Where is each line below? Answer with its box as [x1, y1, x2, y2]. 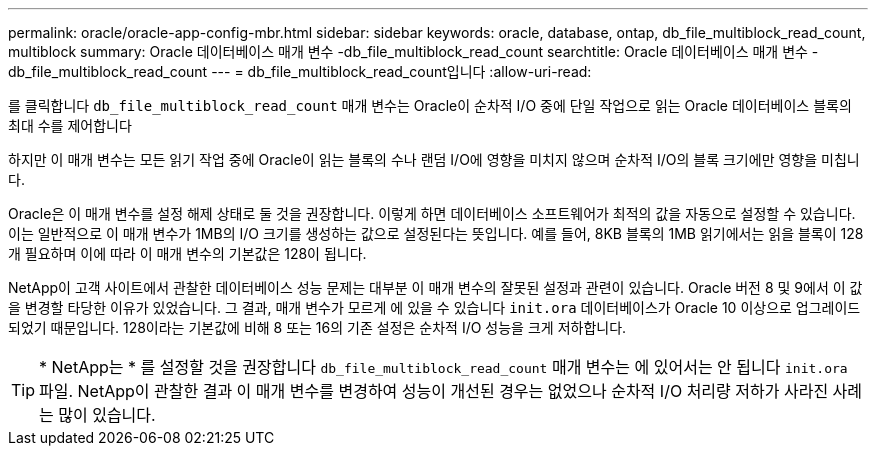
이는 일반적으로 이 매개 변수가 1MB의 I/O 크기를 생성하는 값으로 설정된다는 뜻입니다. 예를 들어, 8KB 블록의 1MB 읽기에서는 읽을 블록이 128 [8, 225, 864, 242]
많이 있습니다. [58, 405, 156, 425]
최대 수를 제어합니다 [8, 117, 132, 134]
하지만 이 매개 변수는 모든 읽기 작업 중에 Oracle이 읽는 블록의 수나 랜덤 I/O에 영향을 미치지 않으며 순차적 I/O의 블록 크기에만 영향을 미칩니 [8, 151, 860, 168]
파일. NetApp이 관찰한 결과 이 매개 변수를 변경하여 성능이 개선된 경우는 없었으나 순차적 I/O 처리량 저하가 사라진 [39, 381, 829, 401]
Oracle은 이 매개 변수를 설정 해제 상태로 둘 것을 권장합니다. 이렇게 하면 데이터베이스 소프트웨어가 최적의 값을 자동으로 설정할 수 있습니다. [8, 205, 856, 222]
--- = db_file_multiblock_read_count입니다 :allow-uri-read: [211, 63, 592, 80]
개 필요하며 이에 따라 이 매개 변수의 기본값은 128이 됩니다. [8, 245, 367, 262]
